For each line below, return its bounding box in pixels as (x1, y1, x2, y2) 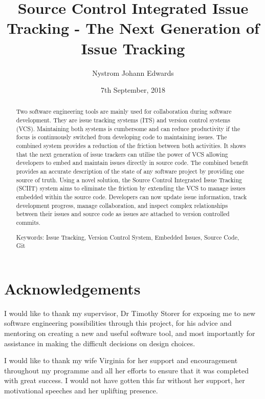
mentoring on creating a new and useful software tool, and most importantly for (4, 328, 255, 338)
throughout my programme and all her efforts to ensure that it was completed (4, 365, 249, 375)
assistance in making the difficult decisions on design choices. (4, 338, 195, 348)
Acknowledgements (4, 278, 141, 299)
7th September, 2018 (100, 85, 166, 95)
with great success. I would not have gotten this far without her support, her (4, 375, 245, 386)
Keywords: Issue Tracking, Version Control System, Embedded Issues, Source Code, (16, 233, 239, 241)
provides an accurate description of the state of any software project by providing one (16, 167, 245, 176)
